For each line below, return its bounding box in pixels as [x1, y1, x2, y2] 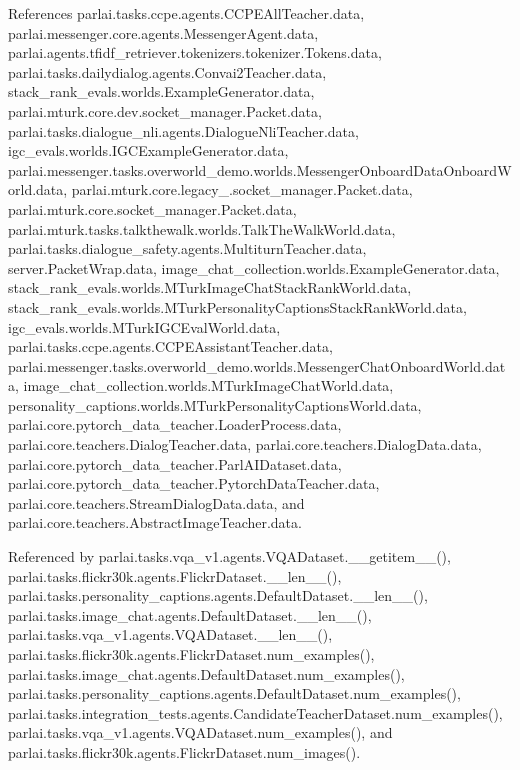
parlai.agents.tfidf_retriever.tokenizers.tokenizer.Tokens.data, [8, 42, 382, 63]
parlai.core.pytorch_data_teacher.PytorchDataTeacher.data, [8, 473, 380, 494]
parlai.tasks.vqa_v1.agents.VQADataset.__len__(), [8, 624, 333, 645]
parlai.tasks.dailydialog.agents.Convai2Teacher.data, [8, 61, 327, 82]
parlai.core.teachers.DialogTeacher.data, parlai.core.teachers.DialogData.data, [8, 434, 482, 455]
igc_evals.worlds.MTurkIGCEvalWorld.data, [8, 316, 281, 337]
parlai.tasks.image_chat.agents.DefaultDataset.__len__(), [8, 604, 372, 625]
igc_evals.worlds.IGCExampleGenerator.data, [8, 140, 289, 161]
